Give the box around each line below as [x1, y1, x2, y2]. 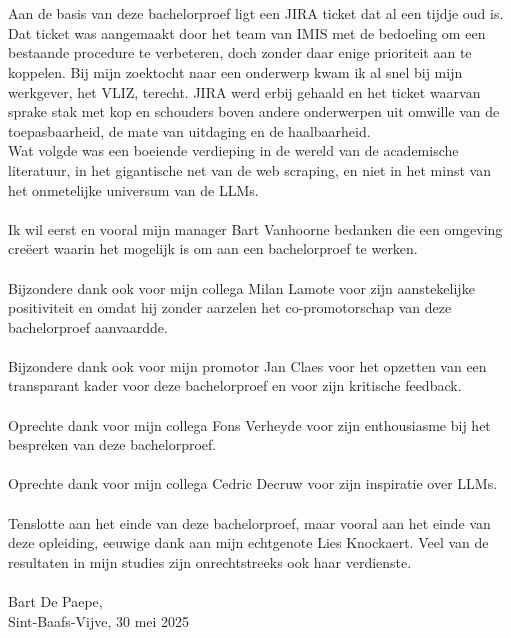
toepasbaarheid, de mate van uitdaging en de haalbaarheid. [8, 120, 371, 141]
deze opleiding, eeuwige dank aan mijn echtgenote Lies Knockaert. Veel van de [8, 532, 489, 553]
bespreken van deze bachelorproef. [8, 434, 217, 455]
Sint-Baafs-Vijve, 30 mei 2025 [8, 610, 190, 631]
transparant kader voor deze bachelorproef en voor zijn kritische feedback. [8, 375, 462, 396]
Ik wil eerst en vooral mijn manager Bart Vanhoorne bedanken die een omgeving [8, 218, 503, 239]
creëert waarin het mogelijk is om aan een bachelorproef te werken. [8, 238, 418, 259]
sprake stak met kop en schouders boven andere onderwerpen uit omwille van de [8, 101, 500, 122]
